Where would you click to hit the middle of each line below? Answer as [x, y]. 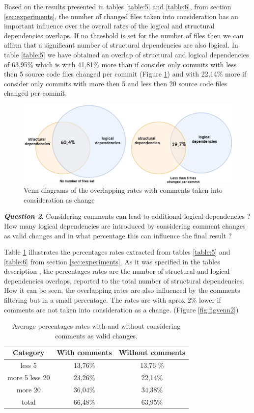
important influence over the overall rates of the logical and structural [109, 26]
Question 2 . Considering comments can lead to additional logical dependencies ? [127, 216]
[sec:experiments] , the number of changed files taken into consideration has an [121, 16]
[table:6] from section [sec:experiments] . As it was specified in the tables [112, 261]
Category [29, 352]
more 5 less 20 [29, 377]
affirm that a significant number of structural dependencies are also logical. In [121, 45]
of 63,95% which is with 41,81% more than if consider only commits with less [120, 64]
